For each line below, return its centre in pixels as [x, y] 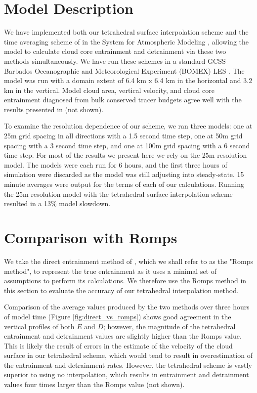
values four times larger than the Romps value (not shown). [94, 384]
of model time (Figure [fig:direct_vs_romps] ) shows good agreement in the [118, 316]
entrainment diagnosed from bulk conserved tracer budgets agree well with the [123, 100]
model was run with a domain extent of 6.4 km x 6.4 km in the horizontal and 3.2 [128, 80]
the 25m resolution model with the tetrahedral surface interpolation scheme [118, 194]
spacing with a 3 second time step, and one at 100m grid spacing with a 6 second [127, 145]
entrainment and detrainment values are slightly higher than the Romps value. [123, 336]
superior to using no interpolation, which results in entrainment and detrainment [127, 374]
